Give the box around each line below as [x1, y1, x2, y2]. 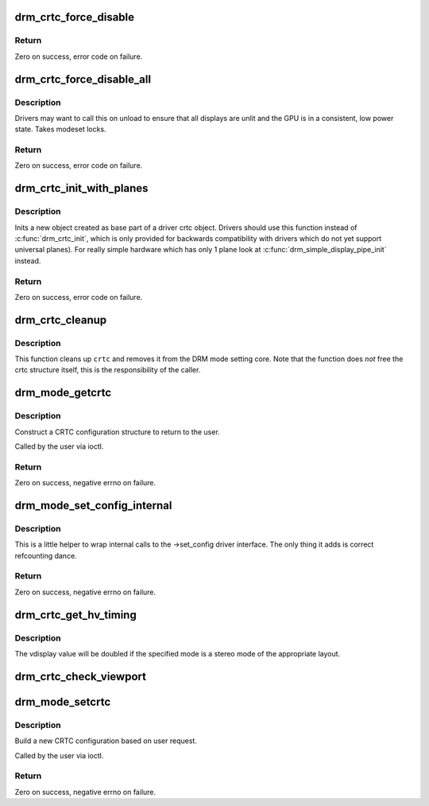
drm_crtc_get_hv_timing [14, 608, 137, 621]
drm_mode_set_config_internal [14, 498, 172, 512]
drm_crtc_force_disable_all [14, 72, 151, 86]
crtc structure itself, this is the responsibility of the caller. [14, 365, 201, 375]
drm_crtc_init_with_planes [14, 181, 149, 195]
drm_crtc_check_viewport [14, 669, 147, 683]
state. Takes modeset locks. [14, 124, 106, 134]
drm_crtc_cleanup [14, 313, 107, 326]
